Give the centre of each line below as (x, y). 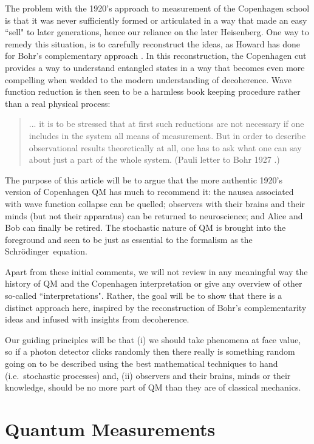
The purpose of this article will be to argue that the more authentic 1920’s (144, 179)
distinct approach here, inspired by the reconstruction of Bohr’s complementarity (156, 307)
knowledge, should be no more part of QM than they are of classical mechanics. (153, 387)
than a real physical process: (58, 103)
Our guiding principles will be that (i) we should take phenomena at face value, (153, 339)
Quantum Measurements (110, 429)
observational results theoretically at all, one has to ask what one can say (165, 147)
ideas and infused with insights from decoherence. (97, 319)
